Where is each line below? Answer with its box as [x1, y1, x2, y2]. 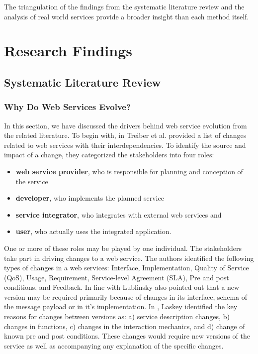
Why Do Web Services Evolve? [4, 101, 131, 113]
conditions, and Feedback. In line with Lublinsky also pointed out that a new [4, 282, 240, 292]
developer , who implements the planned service [15, 193, 164, 203]
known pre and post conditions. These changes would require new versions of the [4, 331, 250, 341]
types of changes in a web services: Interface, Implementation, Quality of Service [4, 262, 249, 273]
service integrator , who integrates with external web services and [15, 209, 222, 220]
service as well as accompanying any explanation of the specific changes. [4, 340, 224, 351]
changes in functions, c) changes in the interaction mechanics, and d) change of [4, 321, 245, 331]
